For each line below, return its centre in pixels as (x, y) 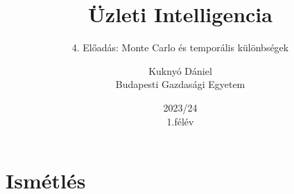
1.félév (180, 121)
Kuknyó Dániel (180, 70)
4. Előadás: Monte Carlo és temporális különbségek (180, 47)
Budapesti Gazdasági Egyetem (180, 84)
